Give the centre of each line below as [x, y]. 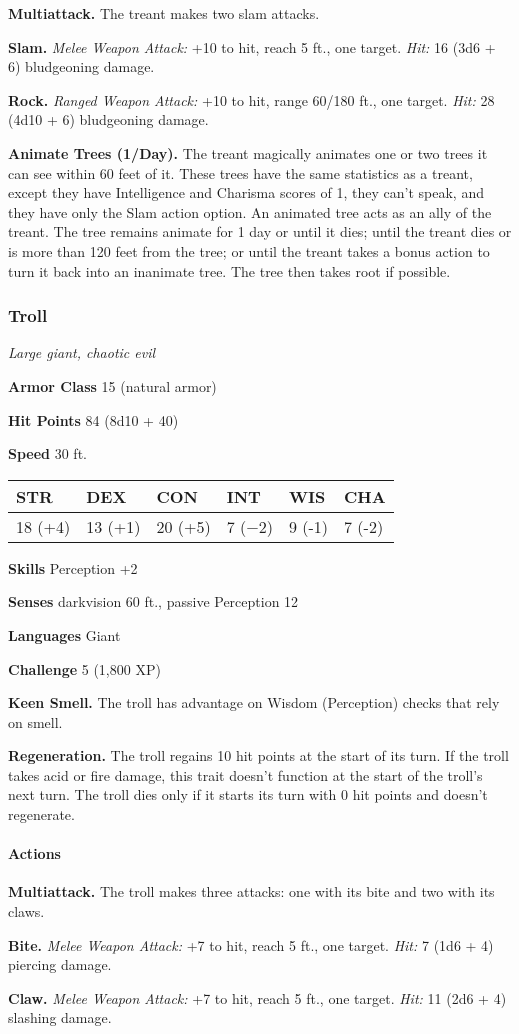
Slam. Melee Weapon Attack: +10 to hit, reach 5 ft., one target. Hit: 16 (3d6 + [252, 46]
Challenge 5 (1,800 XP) [84, 668]
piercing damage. [60, 964]
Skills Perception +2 [73, 567]
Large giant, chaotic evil [82, 352]
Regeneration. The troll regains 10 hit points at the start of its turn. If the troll [258, 755]
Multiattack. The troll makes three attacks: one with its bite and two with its [251, 891]
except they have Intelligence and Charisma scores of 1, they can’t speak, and [246, 192]
